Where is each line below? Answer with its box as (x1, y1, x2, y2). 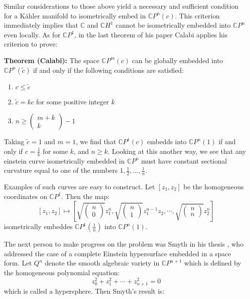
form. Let (4, 258, 32, 268)
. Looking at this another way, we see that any (108, 146, 246, 156)
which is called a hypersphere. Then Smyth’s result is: (4, 285, 165, 296)
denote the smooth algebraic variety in (45, 258, 160, 268)
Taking (4, 136, 25, 147)
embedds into (147, 136, 187, 147)
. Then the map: (61, 191, 110, 201)
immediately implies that (4, 20, 78, 30)
